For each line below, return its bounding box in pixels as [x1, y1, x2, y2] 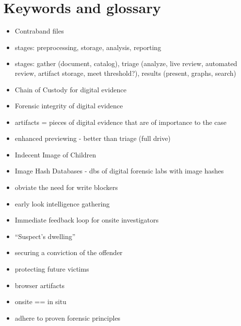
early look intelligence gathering [15, 198, 110, 208]
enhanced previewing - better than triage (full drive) [15, 133, 171, 143]
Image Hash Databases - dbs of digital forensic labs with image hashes [15, 166, 224, 176]
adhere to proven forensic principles [15, 312, 121, 323]
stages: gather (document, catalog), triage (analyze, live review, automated [15, 58, 238, 69]
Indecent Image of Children [15, 149, 96, 159]
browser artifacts [15, 280, 64, 290]
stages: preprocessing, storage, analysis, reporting [15, 42, 161, 52]
